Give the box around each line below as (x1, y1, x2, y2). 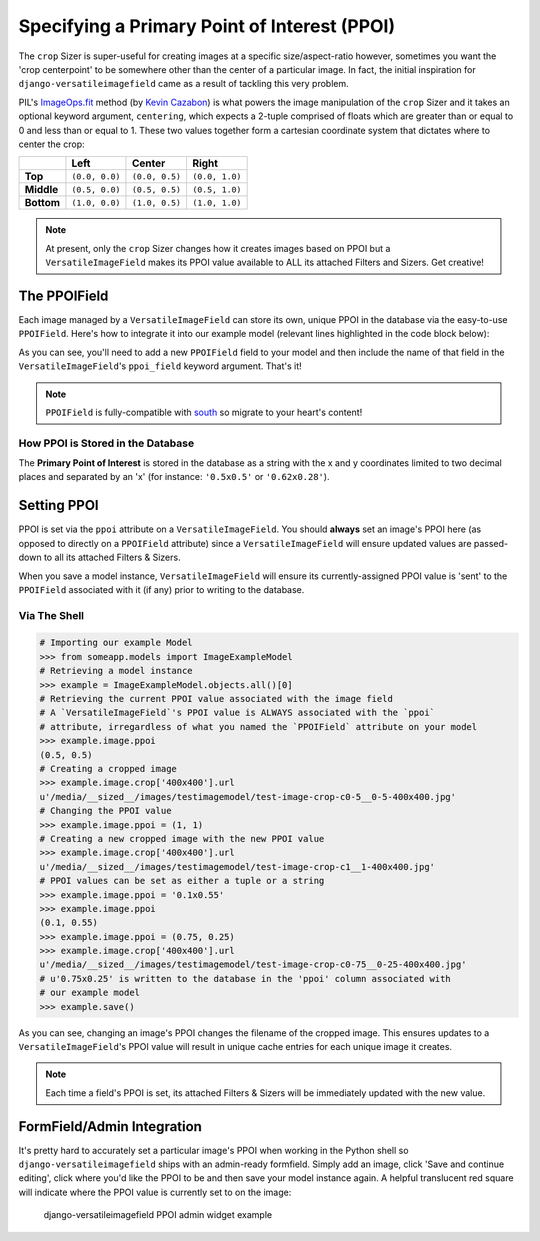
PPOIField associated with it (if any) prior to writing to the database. (18, 583, 305, 595)
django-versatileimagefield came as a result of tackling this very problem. (18, 78, 349, 90)
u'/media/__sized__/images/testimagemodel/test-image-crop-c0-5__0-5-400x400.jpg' (39, 791, 457, 802)
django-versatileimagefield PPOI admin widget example (43, 1209, 273, 1221)
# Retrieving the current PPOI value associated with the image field (39, 693, 394, 705)
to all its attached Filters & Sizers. (43, 551, 181, 564)
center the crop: (18, 138, 85, 150)
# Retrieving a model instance (39, 665, 194, 677)
